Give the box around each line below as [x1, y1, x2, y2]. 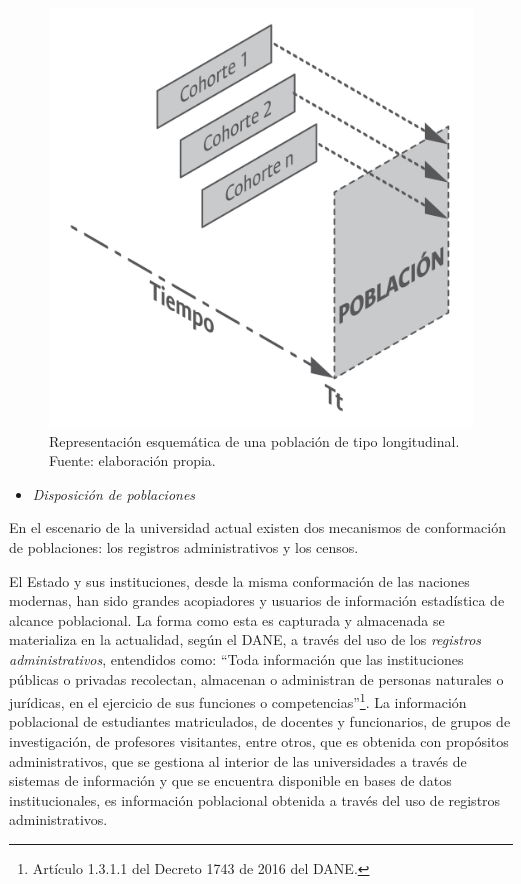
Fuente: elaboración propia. [49, 450, 216, 471]
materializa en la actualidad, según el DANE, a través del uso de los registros [9, 629, 482, 650]
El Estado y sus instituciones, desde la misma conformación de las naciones [9, 570, 470, 591]
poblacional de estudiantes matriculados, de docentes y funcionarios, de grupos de [9, 711, 511, 732]
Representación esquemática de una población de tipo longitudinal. [49, 430, 460, 451]
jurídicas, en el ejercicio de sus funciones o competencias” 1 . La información [9, 689, 467, 712]
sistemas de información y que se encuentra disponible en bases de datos [9, 770, 452, 791]
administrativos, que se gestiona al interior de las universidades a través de [9, 750, 467, 771]
